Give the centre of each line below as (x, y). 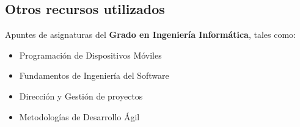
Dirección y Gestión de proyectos (81, 96)
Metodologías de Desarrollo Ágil (79, 116)
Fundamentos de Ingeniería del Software (94, 75)
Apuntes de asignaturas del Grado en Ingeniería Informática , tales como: (150, 34)
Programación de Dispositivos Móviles (90, 55)
